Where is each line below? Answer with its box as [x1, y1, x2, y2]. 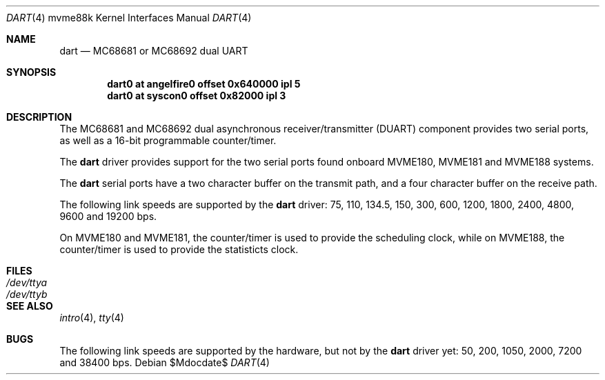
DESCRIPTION [6, 111, 72, 123]
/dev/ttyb [6, 288, 48, 300]
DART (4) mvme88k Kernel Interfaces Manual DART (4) [6, 12, 252, 23]
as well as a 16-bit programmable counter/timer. [59, 134, 277, 146]
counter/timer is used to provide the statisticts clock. [59, 243, 299, 255]
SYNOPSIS [6, 66, 57, 78]
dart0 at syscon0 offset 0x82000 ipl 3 [107, 90, 286, 101]
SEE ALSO [6, 300, 53, 312]
